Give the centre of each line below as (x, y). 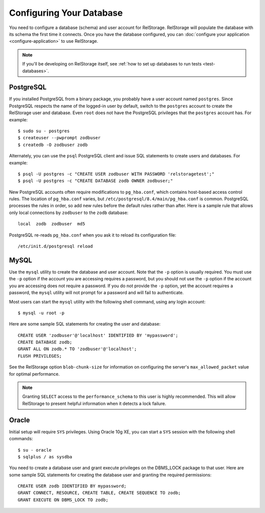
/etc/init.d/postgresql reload (55, 246)
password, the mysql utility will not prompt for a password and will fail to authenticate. (96, 293)
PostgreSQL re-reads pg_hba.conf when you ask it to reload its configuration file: (93, 235)
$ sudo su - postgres (44, 131)
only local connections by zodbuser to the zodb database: (69, 212)
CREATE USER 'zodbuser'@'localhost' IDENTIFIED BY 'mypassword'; (98, 335)
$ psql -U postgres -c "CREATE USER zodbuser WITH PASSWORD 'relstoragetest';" (116, 174)
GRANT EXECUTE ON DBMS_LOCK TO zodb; (63, 500)
